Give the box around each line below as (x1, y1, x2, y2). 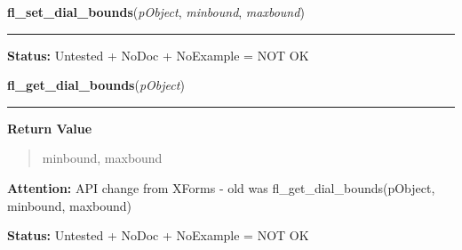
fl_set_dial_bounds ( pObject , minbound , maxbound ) (7, 3, 305, 20)
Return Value (7, 118, 92, 137)
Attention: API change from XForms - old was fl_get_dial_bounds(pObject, (7, 178, 435, 197)
